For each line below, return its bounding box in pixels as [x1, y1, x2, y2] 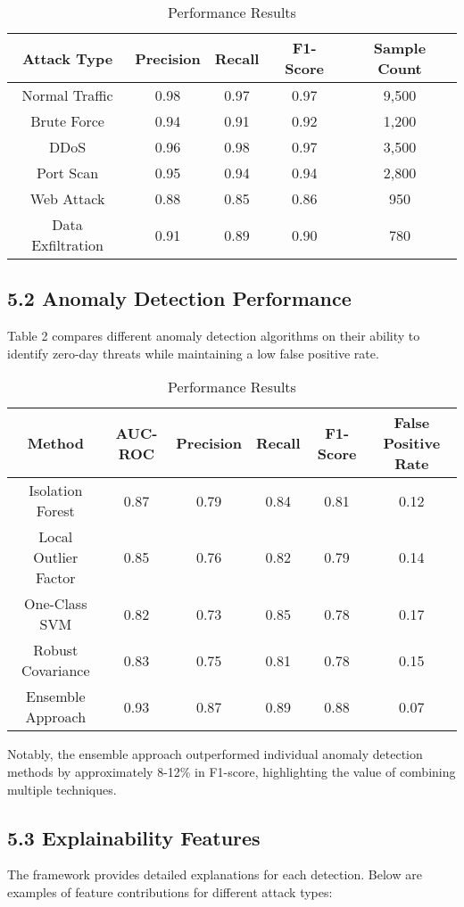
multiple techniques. [7, 779, 117, 798]
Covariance [21, 660, 90, 681]
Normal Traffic [21, 85, 113, 105]
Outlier [33, 547, 79, 568]
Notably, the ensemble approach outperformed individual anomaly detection [7, 745, 423, 763]
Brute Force [30, 111, 104, 131]
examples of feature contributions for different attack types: [7, 882, 333, 901]
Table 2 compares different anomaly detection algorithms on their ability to [7, 326, 420, 345]
